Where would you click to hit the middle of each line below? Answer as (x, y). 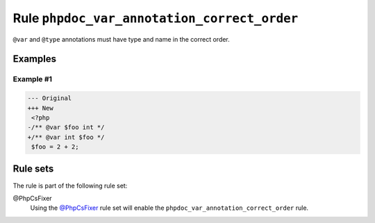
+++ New (40, 108)
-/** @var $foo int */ (66, 127)
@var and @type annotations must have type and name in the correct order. (122, 39)
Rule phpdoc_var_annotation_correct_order (156, 18)
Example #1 (32, 79)
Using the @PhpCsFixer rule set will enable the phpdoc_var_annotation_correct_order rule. (169, 208)
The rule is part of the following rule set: (70, 185)
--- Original (50, 98)
